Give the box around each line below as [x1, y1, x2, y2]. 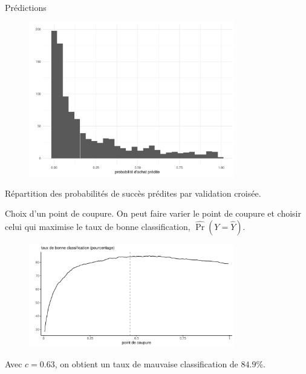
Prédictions [5, 1, 47, 13]
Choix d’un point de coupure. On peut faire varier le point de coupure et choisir [5, 207, 301, 220]
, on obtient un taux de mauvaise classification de [54, 357, 238, 370]
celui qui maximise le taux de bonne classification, [5, 220, 190, 232]
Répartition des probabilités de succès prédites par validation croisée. [5, 186, 261, 199]
